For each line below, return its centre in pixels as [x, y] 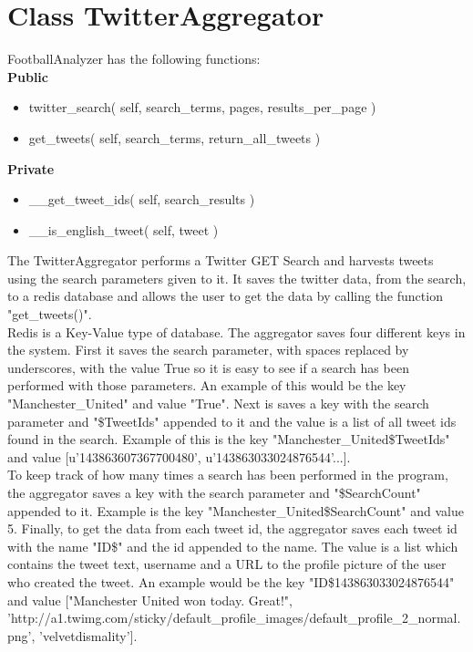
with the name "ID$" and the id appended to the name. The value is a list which [233, 546]
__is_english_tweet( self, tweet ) [123, 229]
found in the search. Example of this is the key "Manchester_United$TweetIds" [229, 439]
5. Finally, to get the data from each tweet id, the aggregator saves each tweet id [232, 528]
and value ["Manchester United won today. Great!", [150, 600]
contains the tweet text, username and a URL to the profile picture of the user [227, 564]
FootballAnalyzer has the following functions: [134, 59]
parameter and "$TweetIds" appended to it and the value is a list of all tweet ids [232, 421]
